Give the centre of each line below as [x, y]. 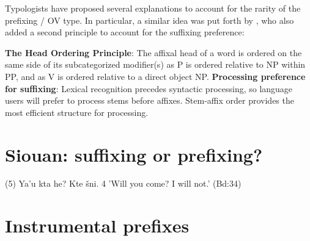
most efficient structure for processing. [77, 112]
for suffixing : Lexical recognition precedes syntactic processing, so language [149, 88]
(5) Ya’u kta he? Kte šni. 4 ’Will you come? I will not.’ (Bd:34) [123, 183]
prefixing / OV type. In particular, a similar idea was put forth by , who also [149, 20]
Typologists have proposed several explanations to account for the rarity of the [153, 8]
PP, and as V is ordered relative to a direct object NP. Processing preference [155, 76]
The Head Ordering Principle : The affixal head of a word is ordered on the [153, 52]
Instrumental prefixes [97, 225]
